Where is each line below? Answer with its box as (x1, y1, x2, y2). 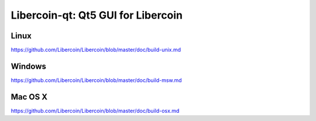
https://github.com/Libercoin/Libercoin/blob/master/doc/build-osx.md (11, 107, 180, 114)
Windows (11, 61, 46, 71)
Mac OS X (11, 92, 48, 102)
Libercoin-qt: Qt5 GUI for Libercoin (11, 9, 183, 22)
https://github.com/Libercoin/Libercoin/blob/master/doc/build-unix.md (11, 47, 181, 54)
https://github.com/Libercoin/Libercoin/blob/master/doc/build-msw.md (11, 76, 182, 84)
